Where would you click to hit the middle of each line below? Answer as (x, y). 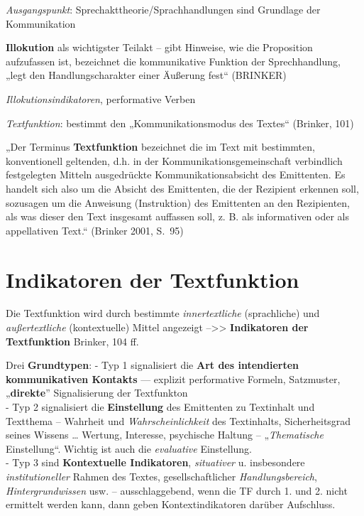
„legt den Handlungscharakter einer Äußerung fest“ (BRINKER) (146, 75)
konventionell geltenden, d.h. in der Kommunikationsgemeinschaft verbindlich (174, 160)
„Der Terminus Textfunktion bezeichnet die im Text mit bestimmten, (160, 147)
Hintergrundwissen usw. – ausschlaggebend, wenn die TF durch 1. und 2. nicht (177, 490)
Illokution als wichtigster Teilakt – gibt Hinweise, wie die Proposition (159, 47)
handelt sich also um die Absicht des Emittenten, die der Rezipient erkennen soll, (182, 188)
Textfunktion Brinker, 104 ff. (72, 341)
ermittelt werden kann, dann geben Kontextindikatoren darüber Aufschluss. (171, 504)
